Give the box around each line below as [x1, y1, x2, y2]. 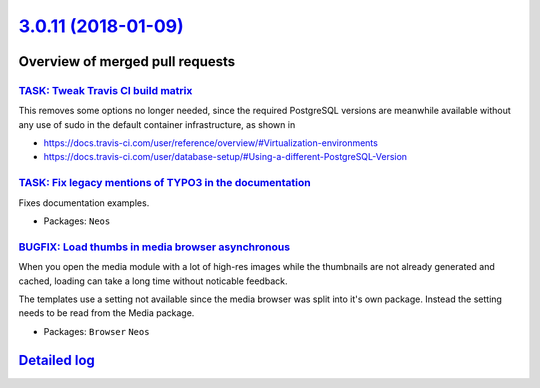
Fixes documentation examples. [18, 196, 150, 209]
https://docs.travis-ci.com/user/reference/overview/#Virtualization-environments [43, 137, 379, 149]
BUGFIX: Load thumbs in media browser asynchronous [18, 240, 290, 254]
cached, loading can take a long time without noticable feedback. [18, 275, 288, 287]
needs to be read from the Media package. [18, 307, 195, 319]
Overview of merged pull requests [18, 53, 236, 70]
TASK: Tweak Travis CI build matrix [18, 83, 193, 97]
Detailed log [18, 351, 95, 369]
